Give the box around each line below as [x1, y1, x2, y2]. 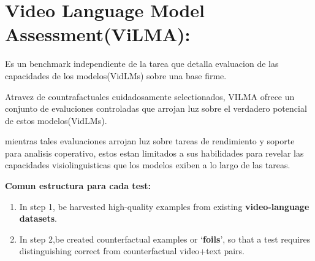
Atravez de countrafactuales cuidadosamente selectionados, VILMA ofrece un [5, 90, 295, 103]
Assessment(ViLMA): [5, 21, 191, 47]
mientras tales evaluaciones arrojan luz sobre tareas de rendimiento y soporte [5, 134, 295, 147]
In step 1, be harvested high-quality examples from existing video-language [19, 200, 309, 212]
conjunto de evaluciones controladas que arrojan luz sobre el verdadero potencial [5, 102, 307, 115]
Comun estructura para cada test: [5, 179, 151, 192]
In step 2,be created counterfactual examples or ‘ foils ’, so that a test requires [19, 232, 311, 245]
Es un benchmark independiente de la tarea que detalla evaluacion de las [5, 57, 279, 70]
